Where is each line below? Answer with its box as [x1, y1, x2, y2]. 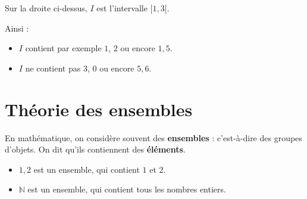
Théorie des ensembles [5, 97, 193, 121]
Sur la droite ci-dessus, [5, 2, 87, 14]
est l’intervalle [96, 2, 148, 14]
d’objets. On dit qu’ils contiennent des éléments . [5, 143, 186, 156]
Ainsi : [5, 21, 29, 34]
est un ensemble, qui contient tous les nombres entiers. [27, 183, 226, 195]
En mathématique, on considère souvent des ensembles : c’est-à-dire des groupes [5, 131, 302, 144]
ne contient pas [25, 61, 81, 74]
